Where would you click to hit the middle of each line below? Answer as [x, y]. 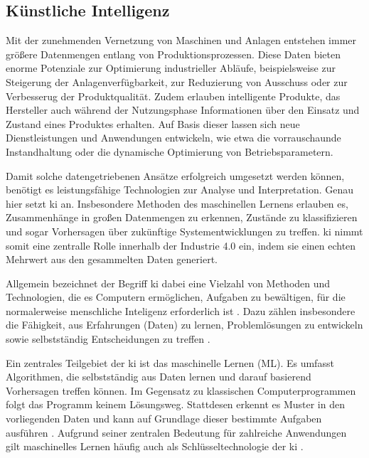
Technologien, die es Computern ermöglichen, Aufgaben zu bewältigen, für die [176, 297]
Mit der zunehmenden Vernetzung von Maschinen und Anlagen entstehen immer [181, 40]
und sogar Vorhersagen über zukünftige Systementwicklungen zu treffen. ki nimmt [184, 231]
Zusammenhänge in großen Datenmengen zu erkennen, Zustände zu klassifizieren [182, 217]
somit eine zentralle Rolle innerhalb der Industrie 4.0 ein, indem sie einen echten [181, 245]
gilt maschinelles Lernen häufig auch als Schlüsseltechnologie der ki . [155, 446]
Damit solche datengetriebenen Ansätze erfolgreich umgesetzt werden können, [175, 175]
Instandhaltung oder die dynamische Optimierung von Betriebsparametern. [170, 151]
